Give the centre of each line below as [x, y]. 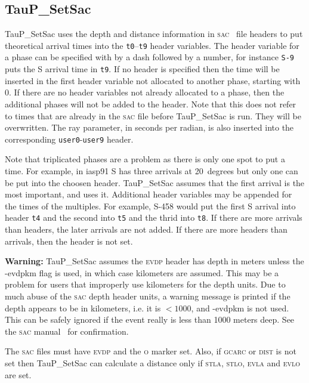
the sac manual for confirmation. [67, 331]
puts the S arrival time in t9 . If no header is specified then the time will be [142, 69]
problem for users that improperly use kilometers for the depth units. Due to [145, 284]
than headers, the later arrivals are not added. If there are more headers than [146, 229]
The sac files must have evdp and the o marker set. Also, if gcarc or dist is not [151, 351]
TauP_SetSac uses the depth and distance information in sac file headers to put [154, 34]
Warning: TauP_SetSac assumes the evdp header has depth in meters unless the [154, 261]
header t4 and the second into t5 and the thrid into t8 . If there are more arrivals [154, 217]
